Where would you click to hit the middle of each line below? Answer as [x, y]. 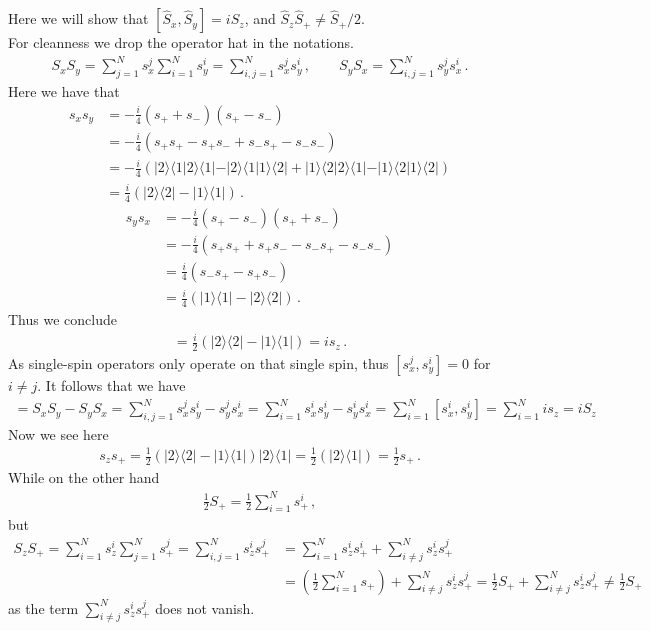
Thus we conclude [62, 318]
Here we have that [64, 91]
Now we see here [58, 433]
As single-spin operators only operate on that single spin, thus [198, 362]
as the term [43, 607]
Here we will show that [78, 18]
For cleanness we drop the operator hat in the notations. [181, 42]
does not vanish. [205, 607]
